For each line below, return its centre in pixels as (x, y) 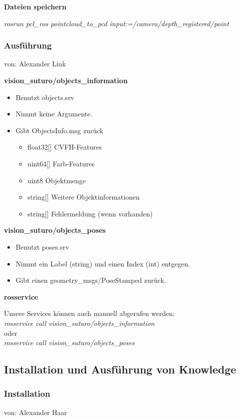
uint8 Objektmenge (57, 180)
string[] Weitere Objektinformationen (84, 197)
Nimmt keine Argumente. (54, 114)
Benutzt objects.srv (45, 97)
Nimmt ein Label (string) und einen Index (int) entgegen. (103, 263)
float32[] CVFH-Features (65, 147)
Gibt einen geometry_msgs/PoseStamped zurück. (91, 280)
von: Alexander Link (35, 64)
